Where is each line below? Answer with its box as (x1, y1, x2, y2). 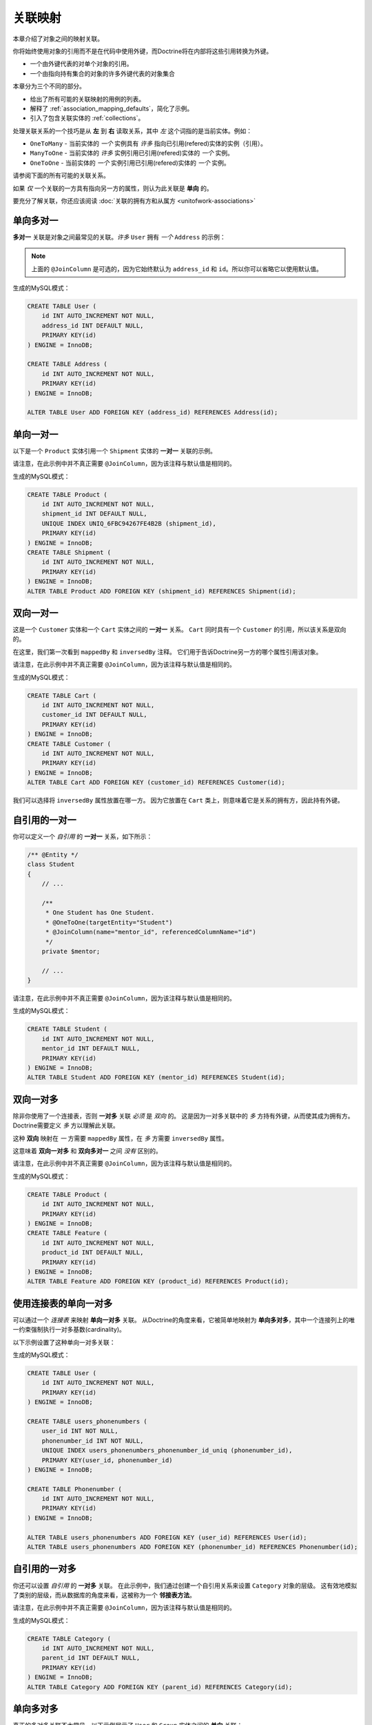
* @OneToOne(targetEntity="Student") (45, 918, 173, 926)
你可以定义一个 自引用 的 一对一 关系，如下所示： (12, 832, 153, 840)
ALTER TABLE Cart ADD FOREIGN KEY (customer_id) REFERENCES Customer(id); (27, 778, 286, 787)
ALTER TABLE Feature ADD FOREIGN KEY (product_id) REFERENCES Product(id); (27, 1277, 289, 1285)
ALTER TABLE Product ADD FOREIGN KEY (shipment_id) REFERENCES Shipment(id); (27, 587, 296, 595)
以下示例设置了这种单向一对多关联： (12, 1338, 116, 1346)
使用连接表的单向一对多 (12, 1297, 113, 1309)
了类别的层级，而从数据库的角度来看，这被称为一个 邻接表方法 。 (12, 1590, 196, 1599)
